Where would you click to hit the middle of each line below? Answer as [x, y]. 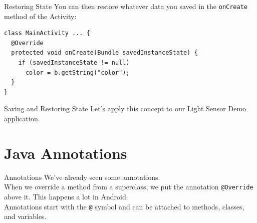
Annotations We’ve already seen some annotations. [82, 177]
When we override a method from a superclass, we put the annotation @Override [129, 187]
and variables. [25, 216]
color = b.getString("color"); [77, 72]
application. [22, 118]
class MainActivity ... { [47, 33]
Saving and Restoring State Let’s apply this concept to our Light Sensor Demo [125, 108]
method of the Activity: [40, 16]
